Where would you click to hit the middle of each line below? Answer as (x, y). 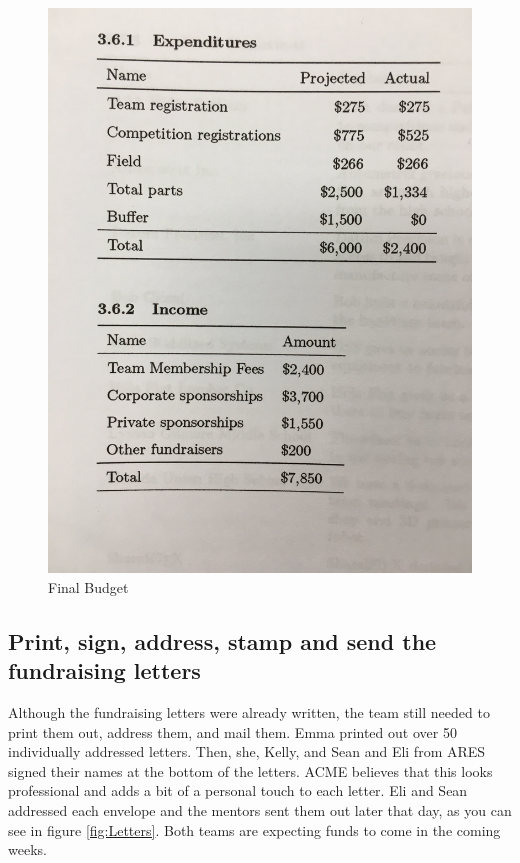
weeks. (27, 849)
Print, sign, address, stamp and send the (222, 640)
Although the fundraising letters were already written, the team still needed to (249, 712)
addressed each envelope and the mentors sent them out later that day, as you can (260, 810)
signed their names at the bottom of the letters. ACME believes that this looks (250, 770)
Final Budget (88, 586)
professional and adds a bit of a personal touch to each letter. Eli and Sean (238, 790)
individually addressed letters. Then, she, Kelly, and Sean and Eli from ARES (247, 751)
